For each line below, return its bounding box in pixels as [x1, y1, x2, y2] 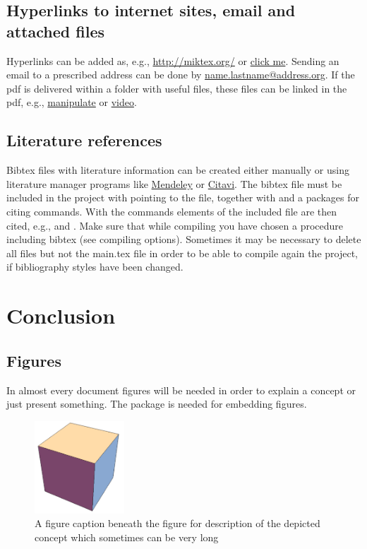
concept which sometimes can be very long [35, 530, 219, 545]
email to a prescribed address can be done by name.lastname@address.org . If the [6, 67, 355, 82]
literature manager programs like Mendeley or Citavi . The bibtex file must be [6, 176, 342, 191]
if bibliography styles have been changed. [6, 259, 183, 274]
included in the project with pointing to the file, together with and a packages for [6, 190, 359, 205]
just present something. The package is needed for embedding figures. [6, 396, 307, 411]
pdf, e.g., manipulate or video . [6, 95, 137, 110]
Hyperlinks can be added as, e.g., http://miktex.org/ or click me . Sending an [6, 53, 339, 68]
